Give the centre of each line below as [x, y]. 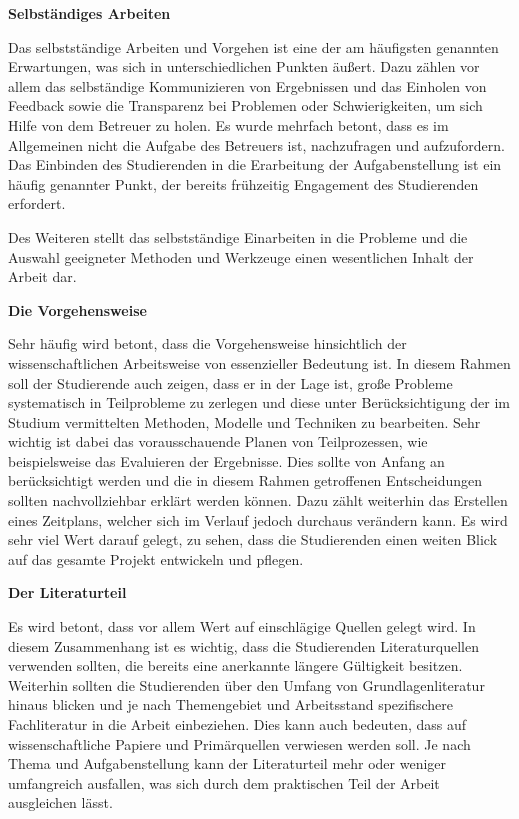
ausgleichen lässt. [60, 802]
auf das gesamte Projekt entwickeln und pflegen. [156, 558]
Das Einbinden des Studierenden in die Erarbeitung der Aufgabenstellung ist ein [255, 164]
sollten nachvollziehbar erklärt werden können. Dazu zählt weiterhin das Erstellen [258, 500]
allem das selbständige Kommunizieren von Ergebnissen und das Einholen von [247, 85]
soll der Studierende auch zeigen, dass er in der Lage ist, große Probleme [230, 382]
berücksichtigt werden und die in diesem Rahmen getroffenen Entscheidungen [245, 480]
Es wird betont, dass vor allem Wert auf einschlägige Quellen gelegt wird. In [242, 626]
